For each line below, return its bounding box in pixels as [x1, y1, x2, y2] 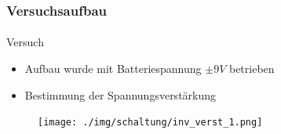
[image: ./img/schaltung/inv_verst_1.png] [38, 117, 263, 129]
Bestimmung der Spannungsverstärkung [24, 86, 217, 103]
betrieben [228, 60, 275, 77]
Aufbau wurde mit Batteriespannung [24, 60, 202, 77]
